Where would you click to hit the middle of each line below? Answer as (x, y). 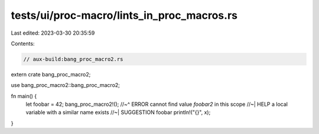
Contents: (23, 43)
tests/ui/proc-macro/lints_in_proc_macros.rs (124, 15)
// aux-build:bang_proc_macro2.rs (73, 59)
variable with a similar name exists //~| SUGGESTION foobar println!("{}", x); (118, 112)
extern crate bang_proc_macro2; (51, 74)
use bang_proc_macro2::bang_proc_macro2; (66, 85)
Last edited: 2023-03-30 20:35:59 (53, 33)
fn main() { (24, 96)
